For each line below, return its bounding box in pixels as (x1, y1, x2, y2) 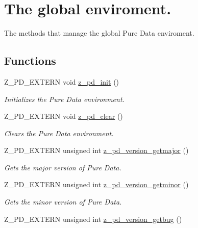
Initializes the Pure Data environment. (4, 93, 125, 104)
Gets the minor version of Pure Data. (4, 196, 122, 207)
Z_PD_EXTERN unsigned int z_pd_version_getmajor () (4, 145, 189, 156)
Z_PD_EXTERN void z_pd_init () (4, 76, 119, 87)
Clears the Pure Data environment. (4, 128, 114, 138)
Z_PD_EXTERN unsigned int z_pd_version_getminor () (4, 179, 189, 190)
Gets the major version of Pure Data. (4, 162, 121, 172)
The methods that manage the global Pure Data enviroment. (4, 28, 194, 38)
